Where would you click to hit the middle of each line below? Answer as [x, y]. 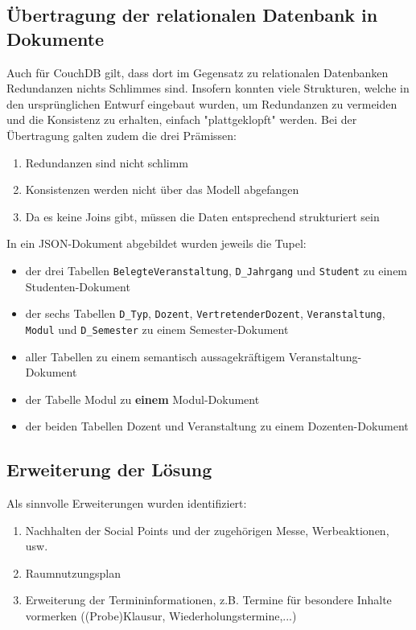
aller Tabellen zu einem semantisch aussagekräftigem [155, 356]
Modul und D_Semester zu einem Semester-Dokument [157, 329]
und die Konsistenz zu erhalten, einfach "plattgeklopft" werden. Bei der [182, 119]
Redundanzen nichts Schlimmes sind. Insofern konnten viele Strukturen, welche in [208, 88]
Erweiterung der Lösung [109, 469]
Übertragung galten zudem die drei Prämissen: [122, 135]
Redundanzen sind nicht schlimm [107, 162]
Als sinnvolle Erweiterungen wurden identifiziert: [127, 503]
